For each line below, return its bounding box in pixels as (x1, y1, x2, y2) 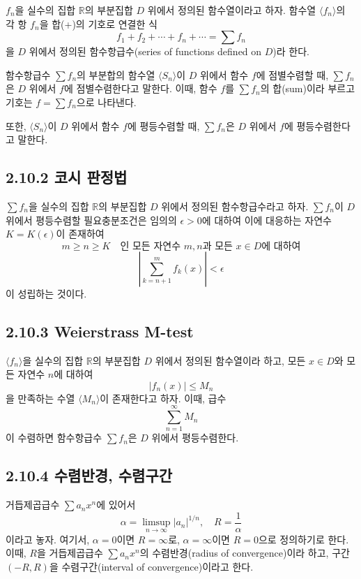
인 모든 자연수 (120, 241, 181, 251)
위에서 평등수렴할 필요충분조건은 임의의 (6, 212, 177, 227)
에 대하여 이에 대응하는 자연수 (201, 212, 332, 227)
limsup (142, 518, 171, 528)
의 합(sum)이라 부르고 (260, 81, 355, 96)
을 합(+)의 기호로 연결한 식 (39, 16, 158, 31)
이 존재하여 (56, 226, 105, 241)
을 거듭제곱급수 (36, 545, 103, 560)
